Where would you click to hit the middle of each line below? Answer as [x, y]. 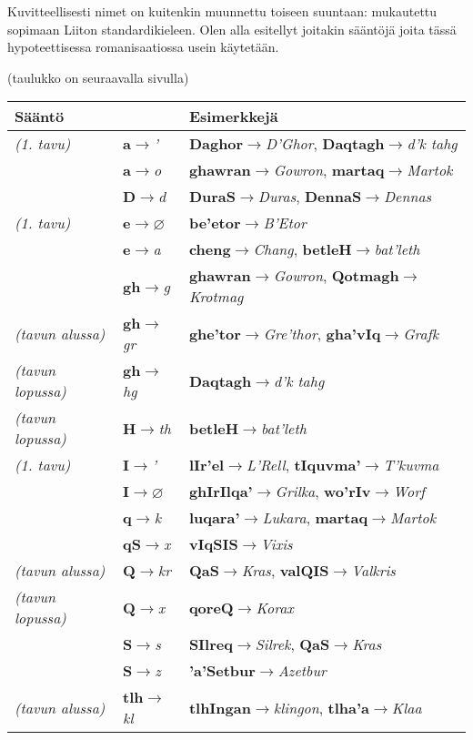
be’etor [215, 223]
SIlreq [211, 644]
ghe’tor [215, 333]
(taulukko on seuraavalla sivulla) [98, 77]
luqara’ [214, 518]
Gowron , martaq [329, 170]
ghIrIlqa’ [221, 492]
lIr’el [206, 465]
